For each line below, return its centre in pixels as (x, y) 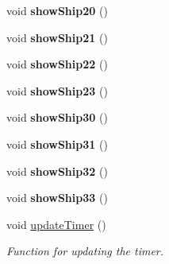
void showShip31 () (57, 144)
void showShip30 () (57, 117)
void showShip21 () (57, 37)
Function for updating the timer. (85, 251)
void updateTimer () (56, 224)
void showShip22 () (57, 64)
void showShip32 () (57, 171)
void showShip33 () (57, 198)
